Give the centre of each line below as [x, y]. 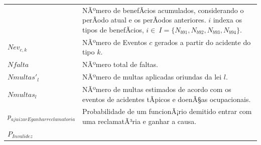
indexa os [227, 20]
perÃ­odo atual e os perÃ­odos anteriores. [144, 20]
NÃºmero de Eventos [114, 42]
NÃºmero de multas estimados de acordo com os [157, 89]
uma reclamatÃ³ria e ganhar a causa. [139, 121]
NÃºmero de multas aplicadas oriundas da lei [152, 77]
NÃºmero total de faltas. [120, 64]
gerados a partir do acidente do [203, 42]
